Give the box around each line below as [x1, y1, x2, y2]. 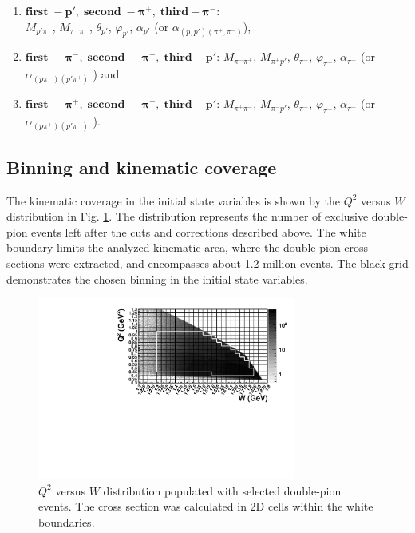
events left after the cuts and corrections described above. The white [31, 223, 366, 240]
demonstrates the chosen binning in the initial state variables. [6, 270, 308, 287]
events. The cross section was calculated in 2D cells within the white [38, 498, 373, 515]
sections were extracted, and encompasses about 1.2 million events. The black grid [6, 254, 409, 271]
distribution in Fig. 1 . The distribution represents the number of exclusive [6, 208, 369, 225]
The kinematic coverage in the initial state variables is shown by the [6, 192, 341, 209]
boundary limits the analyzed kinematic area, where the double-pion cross [6, 239, 369, 256]
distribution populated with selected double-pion [103, 482, 342, 499]
